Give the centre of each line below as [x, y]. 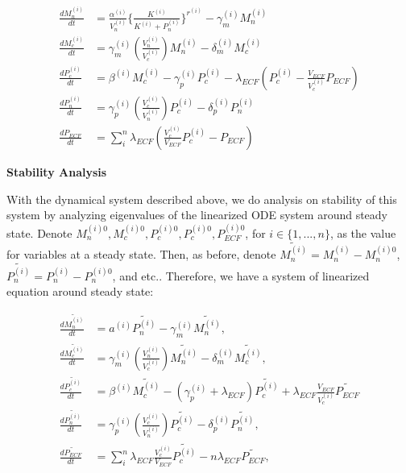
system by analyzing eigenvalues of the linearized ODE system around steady [197, 215]
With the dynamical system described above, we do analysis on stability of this [202, 199]
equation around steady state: [80, 291]
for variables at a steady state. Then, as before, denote [141, 254]
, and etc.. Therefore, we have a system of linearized [241, 275]
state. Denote [39, 232]
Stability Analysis [57, 171]
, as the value [363, 232]
